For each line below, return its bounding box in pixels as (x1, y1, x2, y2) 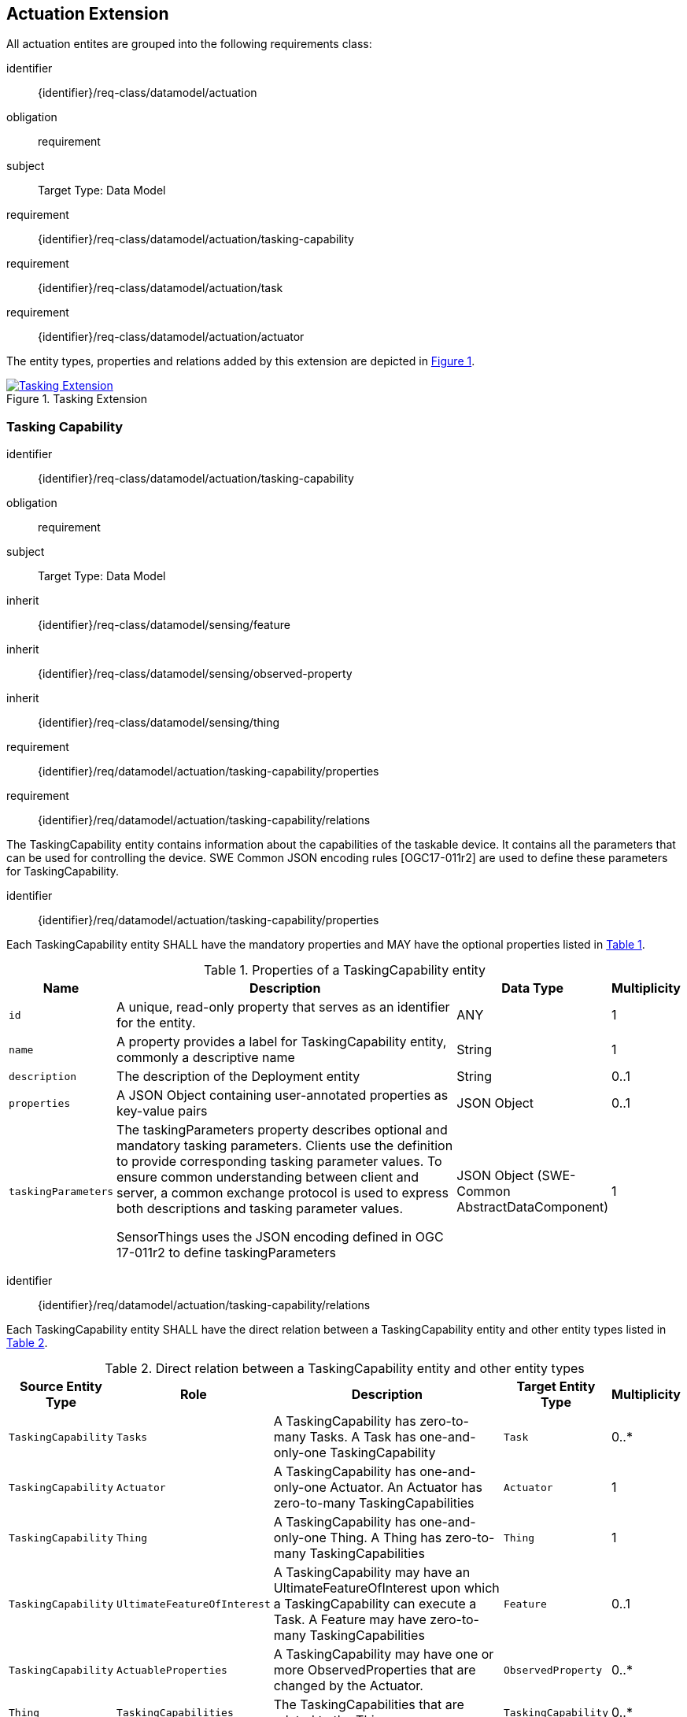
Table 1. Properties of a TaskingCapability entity (203, 962, 486, 979)
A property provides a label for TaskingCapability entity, (116, 1034, 447, 1050)
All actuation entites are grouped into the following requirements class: (6, 37, 372, 51)
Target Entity (516, 1378, 596, 1395)
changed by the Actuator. (273, 1678, 423, 1694)
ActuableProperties (116, 1663, 227, 1676)
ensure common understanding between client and (116, 1169, 419, 1186)
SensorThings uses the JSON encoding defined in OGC (116, 1229, 444, 1245)
